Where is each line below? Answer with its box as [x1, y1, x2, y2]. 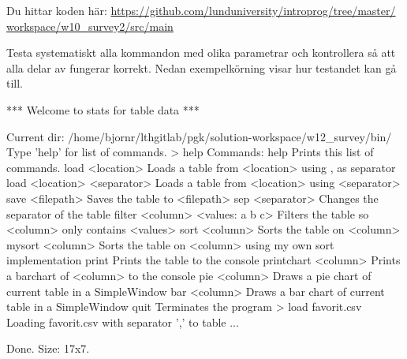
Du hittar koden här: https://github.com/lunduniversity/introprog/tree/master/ [6, 2, 396, 18]
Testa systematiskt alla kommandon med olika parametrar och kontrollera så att [6, 44, 396, 61]
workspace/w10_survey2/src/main [6, 17, 174, 34]
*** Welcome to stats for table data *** [6, 101, 200, 118]
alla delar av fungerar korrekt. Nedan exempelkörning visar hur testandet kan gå [6, 59, 397, 76]
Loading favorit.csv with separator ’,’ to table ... [6, 313, 239, 330]
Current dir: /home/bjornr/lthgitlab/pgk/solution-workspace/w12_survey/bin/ [6, 128, 392, 144]
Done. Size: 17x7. [6, 340, 90, 357]
